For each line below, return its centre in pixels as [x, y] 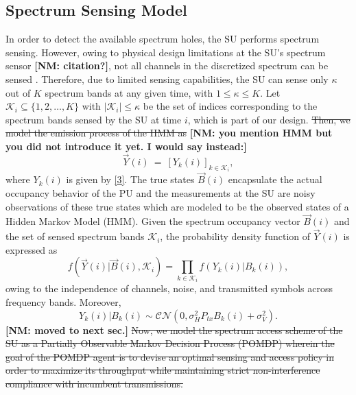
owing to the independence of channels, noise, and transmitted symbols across [169, 288]
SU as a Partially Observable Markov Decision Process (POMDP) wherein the [170, 343]
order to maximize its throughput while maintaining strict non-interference [163, 370]
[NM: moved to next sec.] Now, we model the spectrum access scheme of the [174, 330]
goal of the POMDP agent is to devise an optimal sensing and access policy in [170, 356]
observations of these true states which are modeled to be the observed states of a [177, 206]
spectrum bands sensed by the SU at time [94, 119]
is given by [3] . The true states [130, 179]
